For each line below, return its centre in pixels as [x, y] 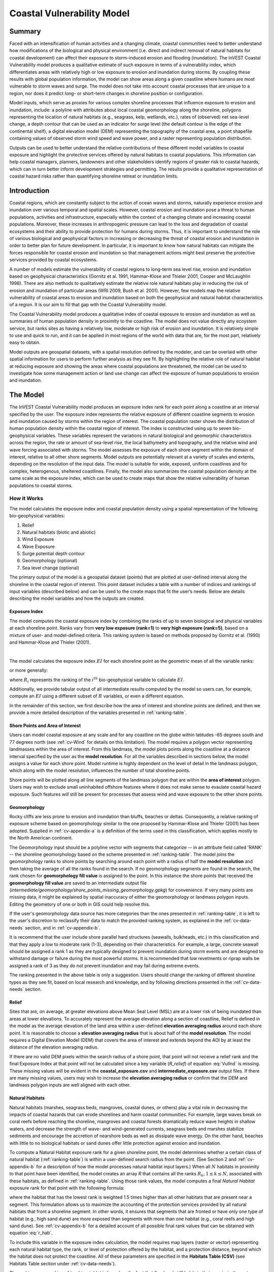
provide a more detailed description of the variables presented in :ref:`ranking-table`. [98, 713]
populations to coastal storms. [41, 485]
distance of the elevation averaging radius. [54, 1047]
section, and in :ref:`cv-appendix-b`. [63, 928]
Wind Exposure [38, 539]
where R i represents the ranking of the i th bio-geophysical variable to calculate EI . [97, 680]
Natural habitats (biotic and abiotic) [59, 532]
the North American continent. [41, 838]
